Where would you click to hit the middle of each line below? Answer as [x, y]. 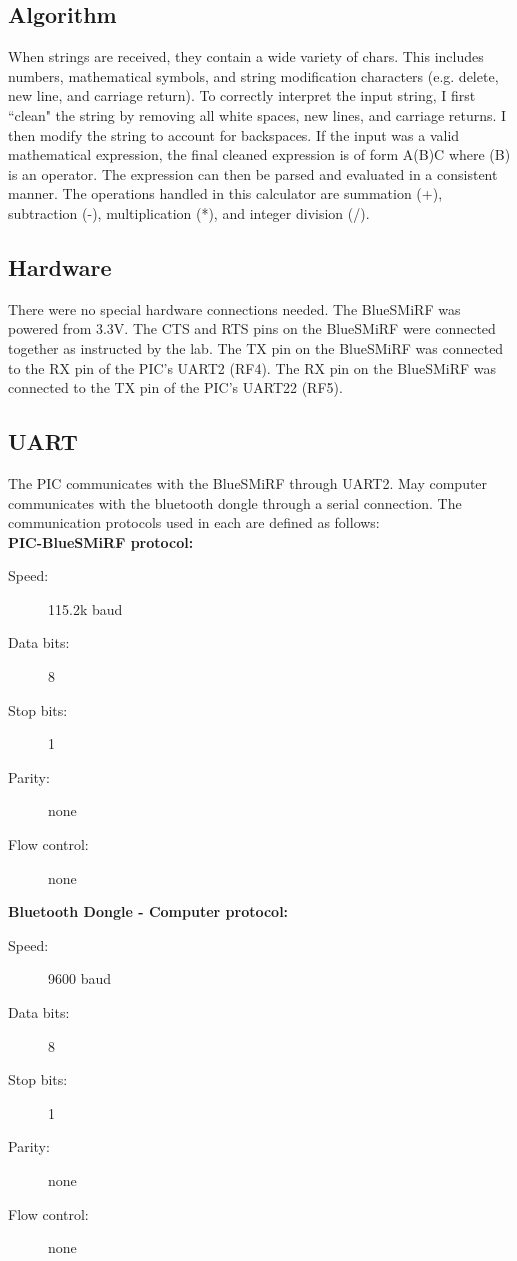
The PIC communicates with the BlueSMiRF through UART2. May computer [248, 482]
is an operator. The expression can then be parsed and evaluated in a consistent [253, 173]
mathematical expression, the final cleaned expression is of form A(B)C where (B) [259, 154]
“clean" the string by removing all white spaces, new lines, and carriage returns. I [257, 114]
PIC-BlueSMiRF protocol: [101, 541]
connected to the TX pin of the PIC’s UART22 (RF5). [175, 387]
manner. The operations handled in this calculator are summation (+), [225, 193]
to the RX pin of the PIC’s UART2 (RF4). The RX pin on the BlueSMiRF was [252, 367]
